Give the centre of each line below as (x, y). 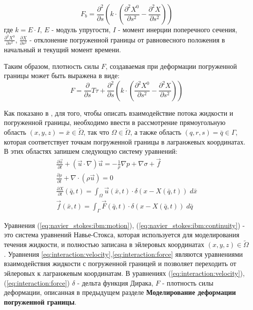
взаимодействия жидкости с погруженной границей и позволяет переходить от (120, 263)
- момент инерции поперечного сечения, (178, 29)
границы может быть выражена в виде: (62, 75)
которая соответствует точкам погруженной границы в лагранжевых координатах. (125, 141)
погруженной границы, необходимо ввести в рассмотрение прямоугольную (115, 122)
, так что (96, 132)
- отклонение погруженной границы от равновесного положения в (127, 39)
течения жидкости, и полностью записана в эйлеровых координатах (104, 244)
